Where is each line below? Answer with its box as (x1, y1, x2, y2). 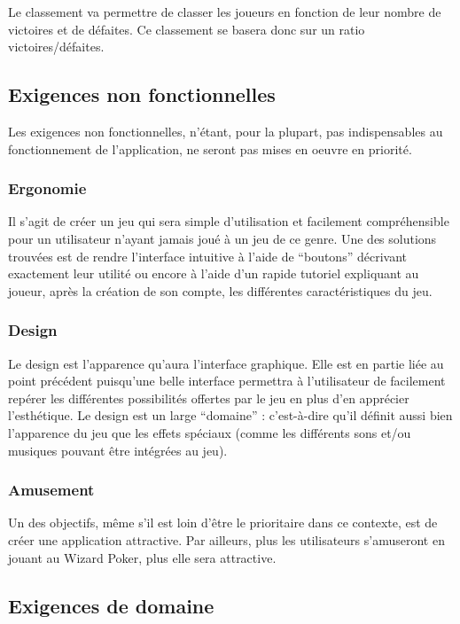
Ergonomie (8, 177, 87, 199)
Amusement (8, 479, 95, 501)
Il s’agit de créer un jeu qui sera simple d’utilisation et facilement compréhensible (8, 212, 449, 230)
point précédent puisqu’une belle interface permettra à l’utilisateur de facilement (8, 371, 446, 390)
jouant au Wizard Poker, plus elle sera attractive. (8, 548, 277, 566)
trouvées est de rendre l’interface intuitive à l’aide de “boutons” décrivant (8, 246, 407, 265)
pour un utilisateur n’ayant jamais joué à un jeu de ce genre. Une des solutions (8, 229, 437, 247)
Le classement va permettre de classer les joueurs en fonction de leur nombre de (8, 3, 441, 20)
